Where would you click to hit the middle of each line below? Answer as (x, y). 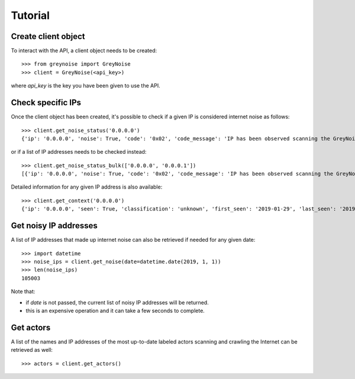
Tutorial (30, 15)
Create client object (48, 36)
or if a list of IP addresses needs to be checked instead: (79, 152)
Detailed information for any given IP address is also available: (87, 187)
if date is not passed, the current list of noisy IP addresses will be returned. (117, 302)
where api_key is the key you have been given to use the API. (85, 86)
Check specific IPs (46, 103)
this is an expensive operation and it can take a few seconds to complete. (115, 310)
